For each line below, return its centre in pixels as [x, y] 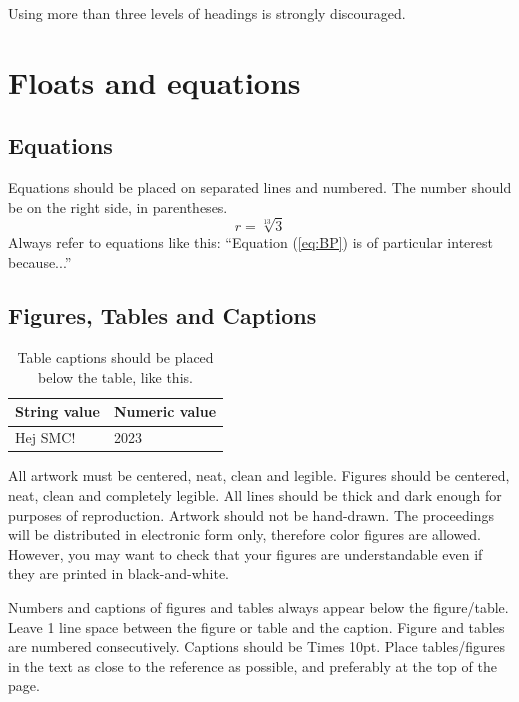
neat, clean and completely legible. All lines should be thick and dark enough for [255, 495]
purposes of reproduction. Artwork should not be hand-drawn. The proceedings [251, 514]
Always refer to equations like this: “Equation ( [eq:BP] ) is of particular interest [250, 241]
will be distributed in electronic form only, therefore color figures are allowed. [244, 534]
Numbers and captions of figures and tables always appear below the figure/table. [258, 606]
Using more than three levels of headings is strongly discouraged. [207, 13]
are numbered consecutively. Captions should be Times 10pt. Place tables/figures [256, 646]
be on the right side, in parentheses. [118, 206]
